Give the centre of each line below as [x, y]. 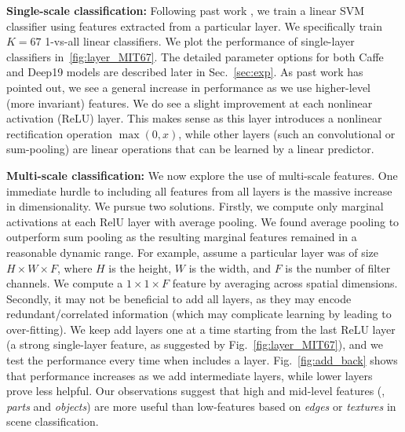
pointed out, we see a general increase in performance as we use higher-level [188, 87]
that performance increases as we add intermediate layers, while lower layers [190, 375]
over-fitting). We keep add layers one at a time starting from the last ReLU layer [201, 329]
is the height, [140, 267]
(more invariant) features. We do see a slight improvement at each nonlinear [190, 103]
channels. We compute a [65, 283]
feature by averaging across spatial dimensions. [285, 283]
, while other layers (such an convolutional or [287, 133]
